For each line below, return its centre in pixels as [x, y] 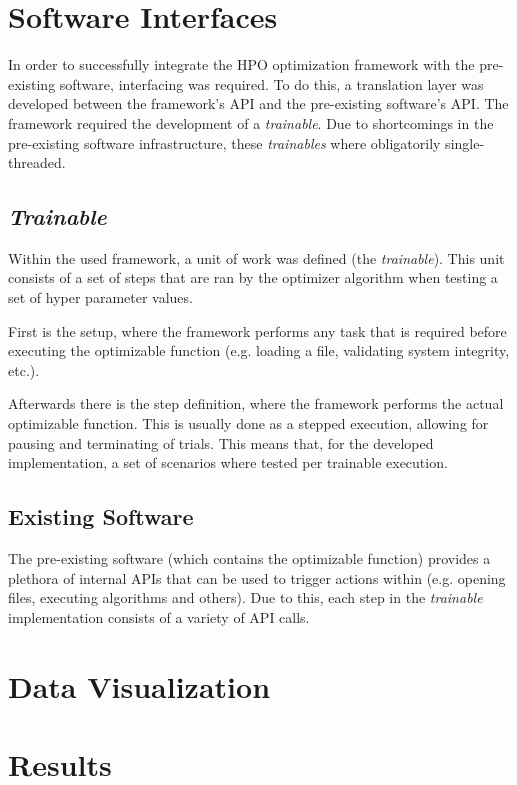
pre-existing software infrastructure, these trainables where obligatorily [224, 142]
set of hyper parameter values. [100, 297]
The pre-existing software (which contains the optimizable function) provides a [249, 558]
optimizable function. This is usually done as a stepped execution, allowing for [248, 423]
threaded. [37, 162]
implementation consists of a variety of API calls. [159, 616]
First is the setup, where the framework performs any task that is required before [257, 330]
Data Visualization [139, 685]
